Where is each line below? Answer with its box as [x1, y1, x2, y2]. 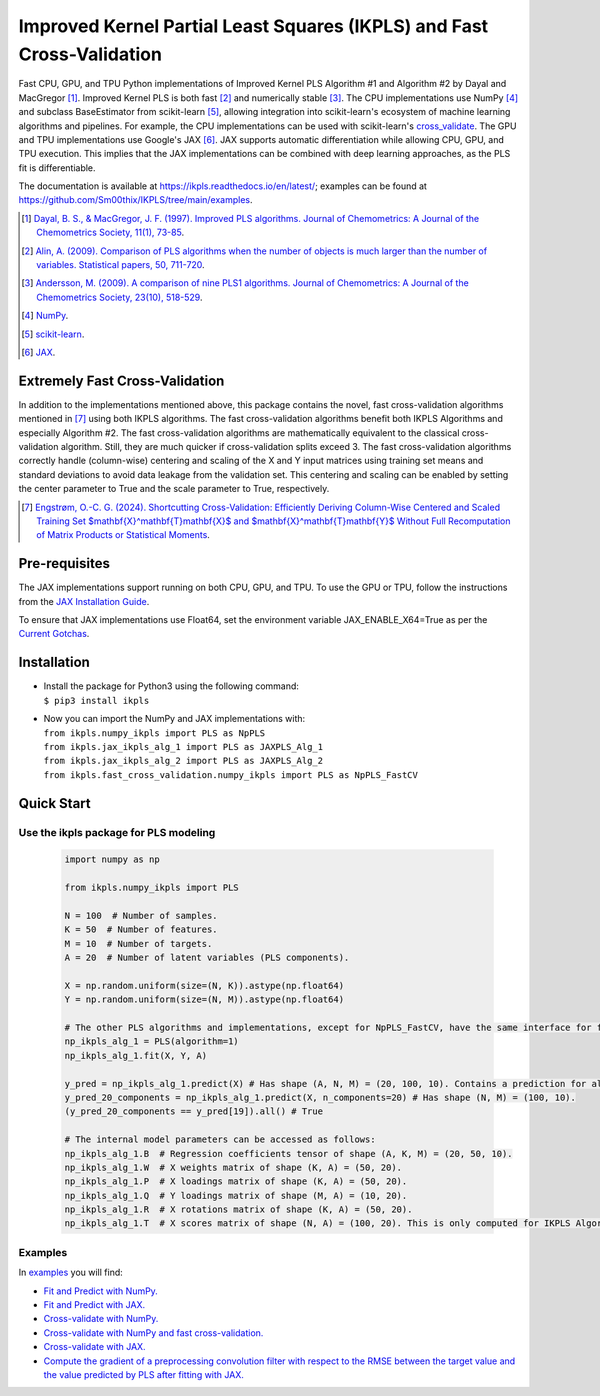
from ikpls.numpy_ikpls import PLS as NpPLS [43, 727, 266, 739]
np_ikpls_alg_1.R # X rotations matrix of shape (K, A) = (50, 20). [64, 1204, 413, 1215]
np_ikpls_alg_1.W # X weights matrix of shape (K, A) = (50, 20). [64, 1161, 403, 1173]
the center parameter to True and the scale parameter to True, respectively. [18, 483, 330, 495]
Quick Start [18, 795, 91, 812]
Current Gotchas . [18, 628, 90, 640]
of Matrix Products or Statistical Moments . [36, 529, 210, 541]
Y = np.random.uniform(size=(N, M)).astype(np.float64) [64, 994, 345, 1005]
